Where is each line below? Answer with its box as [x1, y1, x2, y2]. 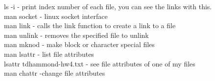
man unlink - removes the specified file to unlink [4, 30, 149, 40]
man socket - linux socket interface [4, 11, 108, 21]
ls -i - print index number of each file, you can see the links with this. [4, 1, 212, 11]
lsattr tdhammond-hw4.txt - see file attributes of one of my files [4, 58, 195, 68]
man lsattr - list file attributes [4, 49, 94, 59]
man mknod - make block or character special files [4, 39, 155, 49]
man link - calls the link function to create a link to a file [4, 20, 176, 31]
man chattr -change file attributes [4, 68, 105, 78]
